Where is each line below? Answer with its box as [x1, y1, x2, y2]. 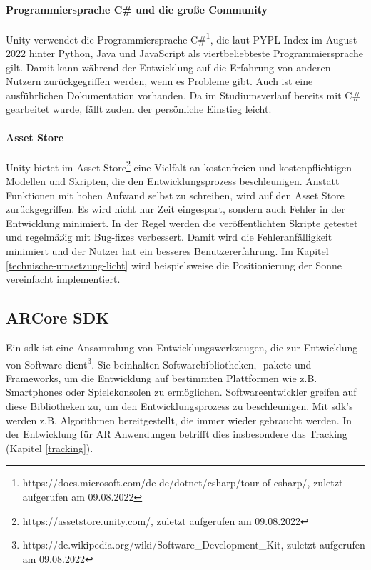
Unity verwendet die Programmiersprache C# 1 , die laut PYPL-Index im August [6, 29, 357, 46]
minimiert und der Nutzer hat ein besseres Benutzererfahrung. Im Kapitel [6, 244, 329, 259]
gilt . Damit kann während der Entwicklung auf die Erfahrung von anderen [6, 59, 331, 74]
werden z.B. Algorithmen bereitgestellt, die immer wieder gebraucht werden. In [6, 412, 352, 427]
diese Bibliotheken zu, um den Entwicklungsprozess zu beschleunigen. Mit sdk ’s [6, 399, 353, 414]
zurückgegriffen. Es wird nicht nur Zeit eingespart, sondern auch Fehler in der [6, 201, 345, 216]
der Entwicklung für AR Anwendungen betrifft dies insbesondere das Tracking [6, 426, 347, 441]
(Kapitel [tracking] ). [6, 440, 93, 455]
